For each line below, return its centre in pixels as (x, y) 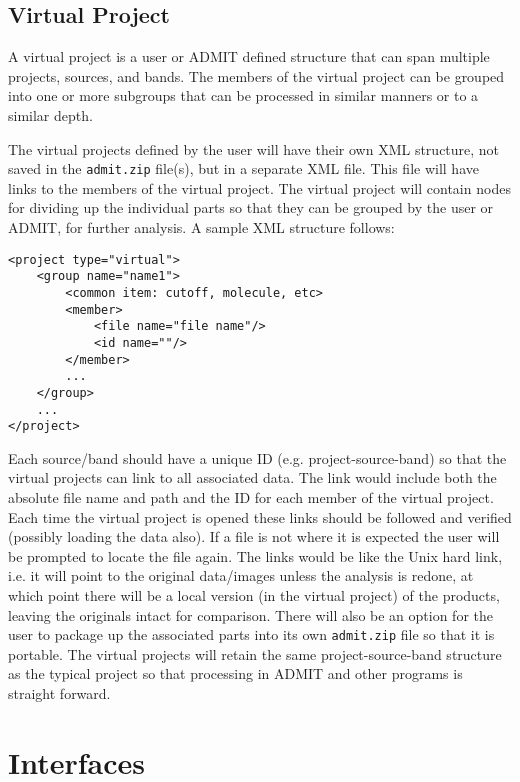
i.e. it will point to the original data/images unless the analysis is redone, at (241, 575)
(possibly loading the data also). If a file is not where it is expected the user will (254, 536)
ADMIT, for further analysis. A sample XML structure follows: (201, 227)
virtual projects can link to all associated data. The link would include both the (252, 477)
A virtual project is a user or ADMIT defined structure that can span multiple (249, 56)
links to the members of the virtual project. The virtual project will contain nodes (259, 187)
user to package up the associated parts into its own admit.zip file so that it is (251, 634)
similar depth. (50, 114)
